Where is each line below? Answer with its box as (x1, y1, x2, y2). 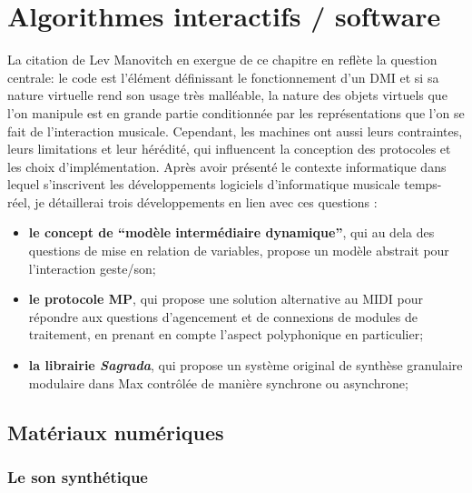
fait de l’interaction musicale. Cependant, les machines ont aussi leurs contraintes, (7, 121, 463, 140)
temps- (404, 175, 442, 194)
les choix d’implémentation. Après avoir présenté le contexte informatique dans (7, 156, 447, 176)
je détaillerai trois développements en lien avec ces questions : (34, 192, 378, 211)
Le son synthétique (7, 465, 148, 488)
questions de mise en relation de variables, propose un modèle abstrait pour (28, 241, 449, 260)
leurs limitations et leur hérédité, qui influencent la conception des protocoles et (7, 139, 451, 158)
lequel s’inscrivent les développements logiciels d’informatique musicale (7, 175, 400, 194)
